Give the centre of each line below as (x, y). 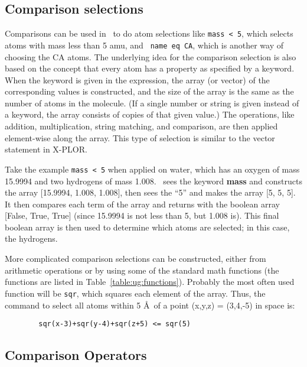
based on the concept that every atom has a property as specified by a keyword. (150, 68)
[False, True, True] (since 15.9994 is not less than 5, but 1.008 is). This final (142, 215)
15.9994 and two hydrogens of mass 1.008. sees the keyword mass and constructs (153, 181)
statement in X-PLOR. (46, 149)
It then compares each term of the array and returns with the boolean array (142, 204)
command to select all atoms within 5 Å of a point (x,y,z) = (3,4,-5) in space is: (150, 305)
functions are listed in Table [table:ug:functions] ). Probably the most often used (150, 282)
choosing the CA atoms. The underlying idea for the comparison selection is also (151, 56)
